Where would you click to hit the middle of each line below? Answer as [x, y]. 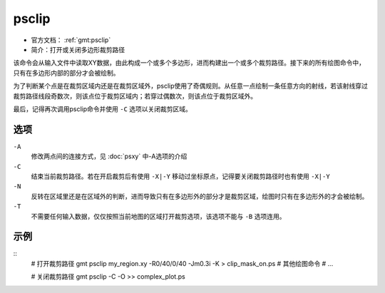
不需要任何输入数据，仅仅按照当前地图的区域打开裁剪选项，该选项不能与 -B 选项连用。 [158, 216]
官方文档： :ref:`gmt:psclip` [71, 40]
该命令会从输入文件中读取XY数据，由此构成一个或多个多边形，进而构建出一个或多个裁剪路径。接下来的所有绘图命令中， [189, 63]
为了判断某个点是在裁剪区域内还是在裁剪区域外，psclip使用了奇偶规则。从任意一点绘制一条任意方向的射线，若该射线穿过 [191, 86]
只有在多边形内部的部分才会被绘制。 [66, 73]
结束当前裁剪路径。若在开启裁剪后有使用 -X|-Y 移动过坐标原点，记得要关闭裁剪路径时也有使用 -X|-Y [181, 176]
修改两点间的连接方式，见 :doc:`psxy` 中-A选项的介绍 [109, 156]
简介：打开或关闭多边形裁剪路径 [78, 49]
